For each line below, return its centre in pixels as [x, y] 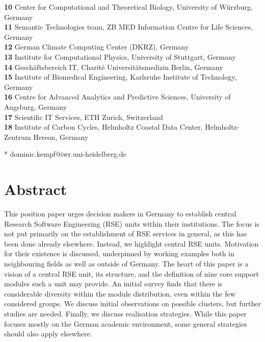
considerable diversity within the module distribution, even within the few [120, 293]
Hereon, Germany [61, 137]
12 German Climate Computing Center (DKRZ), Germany [97, 47]
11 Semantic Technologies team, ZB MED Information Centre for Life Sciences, [129, 27]
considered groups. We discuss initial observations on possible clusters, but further [132, 303]
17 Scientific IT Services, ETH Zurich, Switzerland [84, 117]
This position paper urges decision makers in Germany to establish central [120, 214]
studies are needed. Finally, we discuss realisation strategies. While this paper [125, 313]
